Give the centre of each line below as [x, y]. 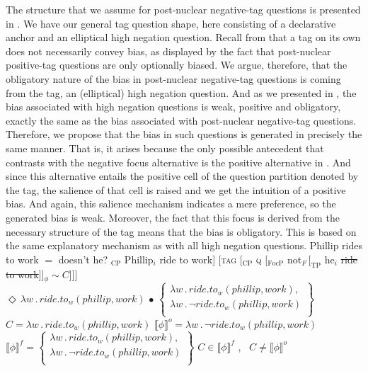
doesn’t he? [83, 259]
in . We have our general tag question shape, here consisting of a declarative [171, 23]
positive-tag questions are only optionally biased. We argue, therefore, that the [177, 65]
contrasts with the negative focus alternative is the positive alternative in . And [178, 162]
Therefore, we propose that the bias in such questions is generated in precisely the [184, 134]
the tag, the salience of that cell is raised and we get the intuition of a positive [176, 189]
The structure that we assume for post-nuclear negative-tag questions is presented [183, 9]
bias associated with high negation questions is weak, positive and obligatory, [173, 107]
